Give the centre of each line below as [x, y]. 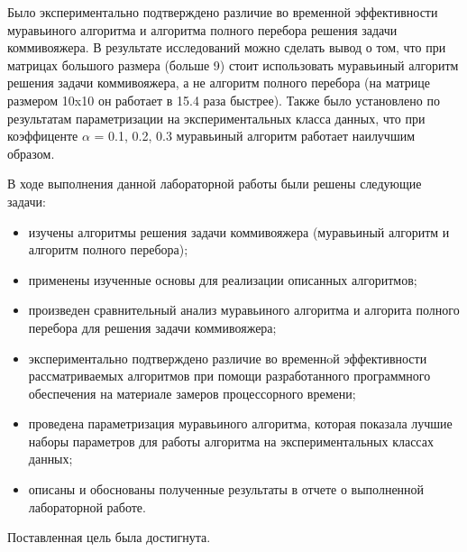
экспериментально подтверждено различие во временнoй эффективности [228, 358]
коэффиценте [43, 136]
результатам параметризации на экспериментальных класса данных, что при [216, 118]
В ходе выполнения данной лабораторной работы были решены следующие [215, 184]
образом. [31, 153]
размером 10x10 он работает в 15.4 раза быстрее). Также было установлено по [224, 100]
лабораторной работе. [87, 506]
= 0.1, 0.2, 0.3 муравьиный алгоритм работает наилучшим [255, 136]
